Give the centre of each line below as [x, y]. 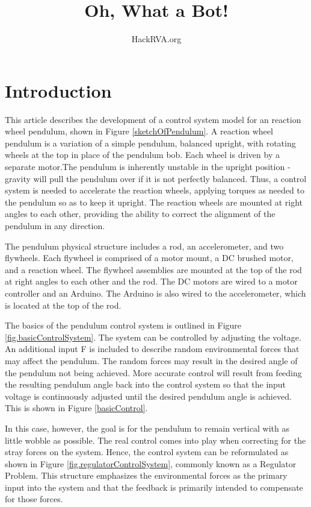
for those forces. [34, 499]
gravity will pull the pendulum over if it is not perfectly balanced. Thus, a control [156, 178]
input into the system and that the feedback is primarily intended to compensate [154, 487]
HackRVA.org [156, 39]
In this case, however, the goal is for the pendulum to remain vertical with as [147, 428]
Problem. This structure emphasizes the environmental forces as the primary [146, 475]
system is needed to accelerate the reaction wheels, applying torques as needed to [155, 190]
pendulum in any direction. [55, 225]
